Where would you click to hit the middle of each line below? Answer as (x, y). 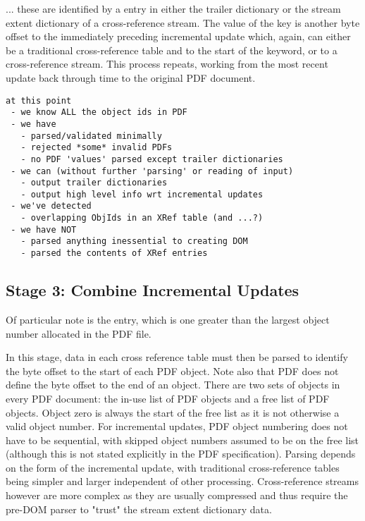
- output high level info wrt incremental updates (142, 194)
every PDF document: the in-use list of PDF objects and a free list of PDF (168, 398)
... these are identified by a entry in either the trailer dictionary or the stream (173, 8)
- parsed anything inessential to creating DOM (134, 241)
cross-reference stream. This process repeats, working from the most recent (167, 64)
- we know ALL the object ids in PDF (99, 112)
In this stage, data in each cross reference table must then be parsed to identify (177, 357)
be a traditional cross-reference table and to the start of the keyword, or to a (172, 50)
